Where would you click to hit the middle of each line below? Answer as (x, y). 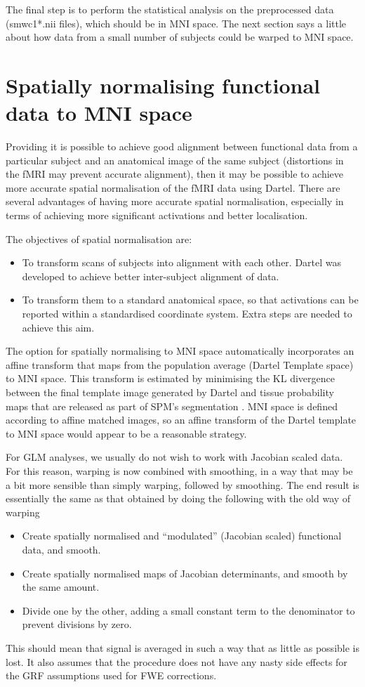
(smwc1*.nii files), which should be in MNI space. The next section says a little (176, 23)
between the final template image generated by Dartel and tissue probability (170, 392)
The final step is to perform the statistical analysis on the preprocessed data (170, 9)
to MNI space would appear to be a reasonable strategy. (126, 433)
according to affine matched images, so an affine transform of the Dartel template (181, 420)
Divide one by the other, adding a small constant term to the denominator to (188, 610)
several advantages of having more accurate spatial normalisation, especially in (175, 201)
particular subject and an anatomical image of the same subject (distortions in (175, 160)
